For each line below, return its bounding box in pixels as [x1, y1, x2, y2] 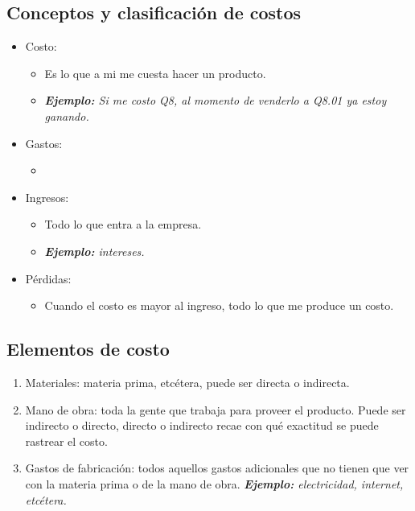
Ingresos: [25, 188, 69, 205]
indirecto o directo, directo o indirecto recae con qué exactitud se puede [25, 417, 379, 434]
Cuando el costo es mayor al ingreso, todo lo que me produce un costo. [44, 297, 394, 314]
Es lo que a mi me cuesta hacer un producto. [44, 64, 266, 81]
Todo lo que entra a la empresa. [44, 216, 202, 233]
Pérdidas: [25, 270, 72, 286]
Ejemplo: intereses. [44, 242, 145, 259]
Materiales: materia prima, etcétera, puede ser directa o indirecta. [25, 373, 350, 390]
